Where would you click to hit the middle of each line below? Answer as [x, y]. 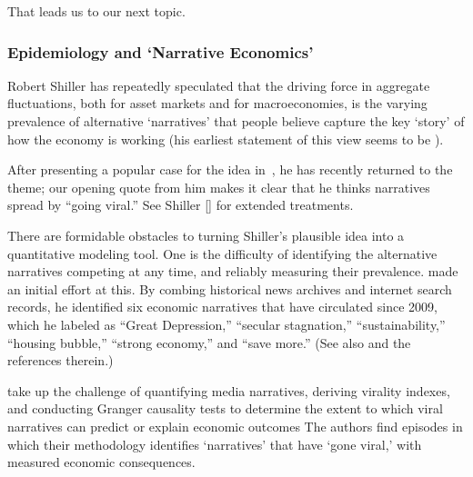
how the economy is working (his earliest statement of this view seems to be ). [226, 139]
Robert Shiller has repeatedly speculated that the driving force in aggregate [219, 85]
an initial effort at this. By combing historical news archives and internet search [230, 288]
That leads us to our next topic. [96, 11]
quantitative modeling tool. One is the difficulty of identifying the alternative [222, 253]
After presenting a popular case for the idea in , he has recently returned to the [230, 169]
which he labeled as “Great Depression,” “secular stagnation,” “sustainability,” [226, 324]
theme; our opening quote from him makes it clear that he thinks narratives [219, 187]
